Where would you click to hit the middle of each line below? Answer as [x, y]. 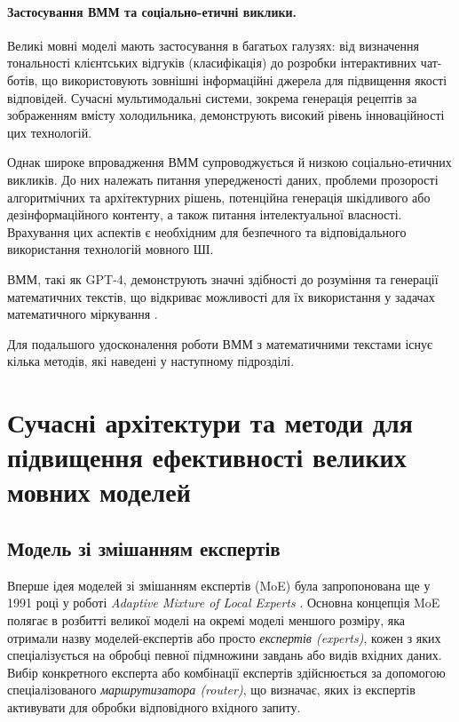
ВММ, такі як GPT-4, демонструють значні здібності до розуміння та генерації [223, 278]
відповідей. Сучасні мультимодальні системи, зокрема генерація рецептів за [212, 97]
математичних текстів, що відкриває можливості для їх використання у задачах [221, 296]
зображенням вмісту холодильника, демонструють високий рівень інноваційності [226, 115]
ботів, [23, 79]
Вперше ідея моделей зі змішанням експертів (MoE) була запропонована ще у [219, 585]
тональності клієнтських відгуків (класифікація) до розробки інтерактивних [212, 63]
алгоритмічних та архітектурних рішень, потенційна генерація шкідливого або [219, 197]
